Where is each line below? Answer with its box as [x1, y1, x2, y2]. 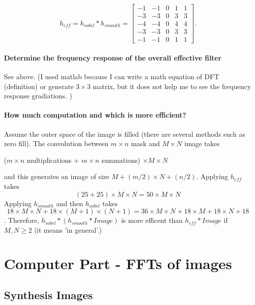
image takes [184, 138, 220, 149]
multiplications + [27, 154, 79, 165]
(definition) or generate [4, 81, 74, 91]
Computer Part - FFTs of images [4, 253, 232, 274]
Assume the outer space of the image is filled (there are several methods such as [4, 128, 245, 139]
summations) [101, 154, 140, 165]
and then [56, 198, 83, 208]
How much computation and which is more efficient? [4, 110, 187, 120]
